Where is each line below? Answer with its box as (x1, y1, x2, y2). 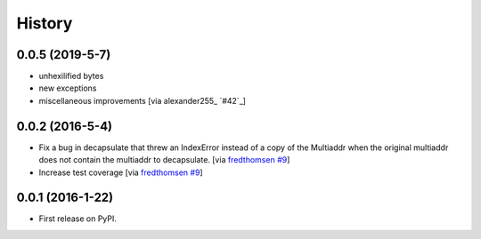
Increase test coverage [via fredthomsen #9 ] (38, 167, 204, 178)
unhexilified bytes (38, 71, 104, 82)
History (16, 13, 73, 33)
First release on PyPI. (38, 213, 118, 224)
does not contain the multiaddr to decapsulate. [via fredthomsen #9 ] (38, 155, 290, 165)
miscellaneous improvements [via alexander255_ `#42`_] (38, 95, 247, 106)
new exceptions (38, 83, 97, 93)
